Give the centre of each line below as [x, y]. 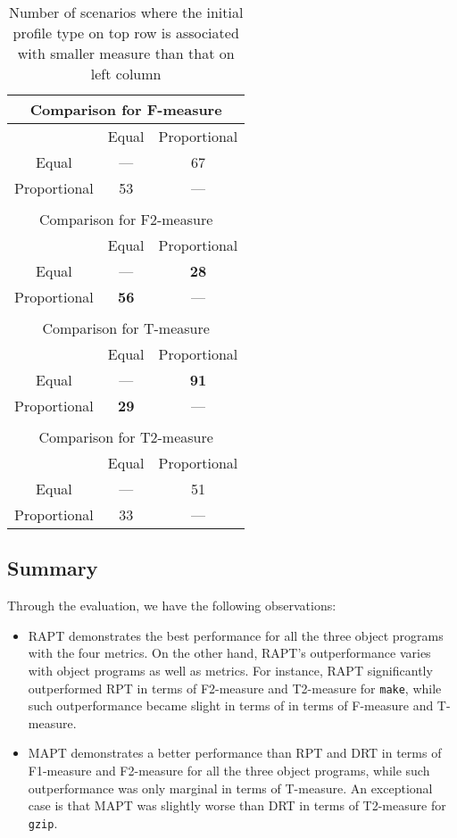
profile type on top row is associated [126, 33]
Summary [53, 568]
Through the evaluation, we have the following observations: [172, 606]
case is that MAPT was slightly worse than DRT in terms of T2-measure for [237, 805]
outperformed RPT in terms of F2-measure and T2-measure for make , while [235, 688]
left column [126, 74]
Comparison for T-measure [126, 328]
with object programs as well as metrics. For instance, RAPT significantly [230, 670]
